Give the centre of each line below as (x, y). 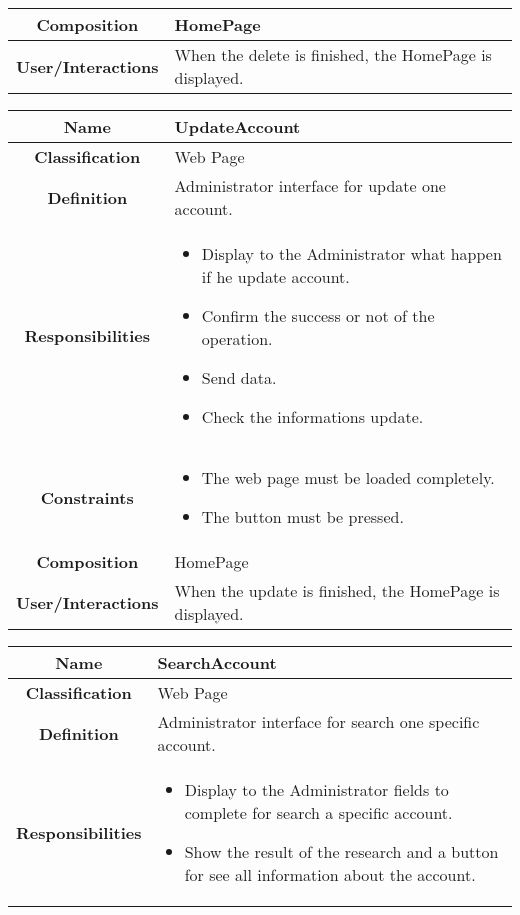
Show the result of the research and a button (341, 851)
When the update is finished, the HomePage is (337, 590)
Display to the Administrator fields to (316, 789)
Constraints (87, 497)
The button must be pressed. (302, 516)
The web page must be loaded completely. (348, 477)
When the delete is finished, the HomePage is (333, 54)
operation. (237, 338)
